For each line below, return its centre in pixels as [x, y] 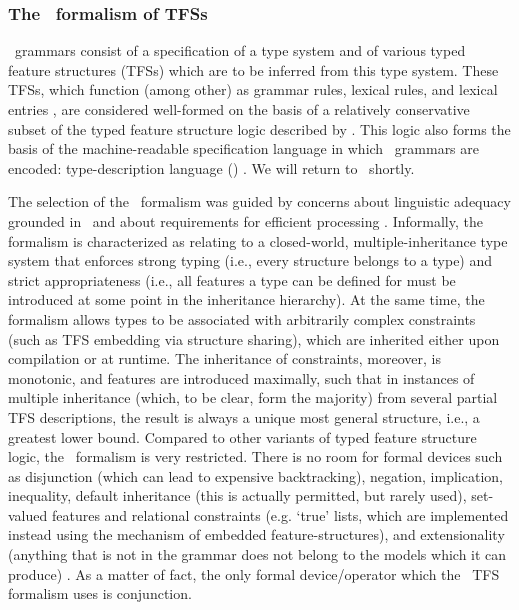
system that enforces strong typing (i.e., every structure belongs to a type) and [250, 260]
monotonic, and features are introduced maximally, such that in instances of [241, 377]
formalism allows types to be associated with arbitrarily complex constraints [242, 318]
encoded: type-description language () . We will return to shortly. [211, 167]
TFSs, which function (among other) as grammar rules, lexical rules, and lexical [253, 89]
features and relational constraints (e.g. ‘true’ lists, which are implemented [280, 514]
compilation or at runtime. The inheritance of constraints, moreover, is [224, 358]
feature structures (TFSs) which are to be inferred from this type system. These [253, 69]
